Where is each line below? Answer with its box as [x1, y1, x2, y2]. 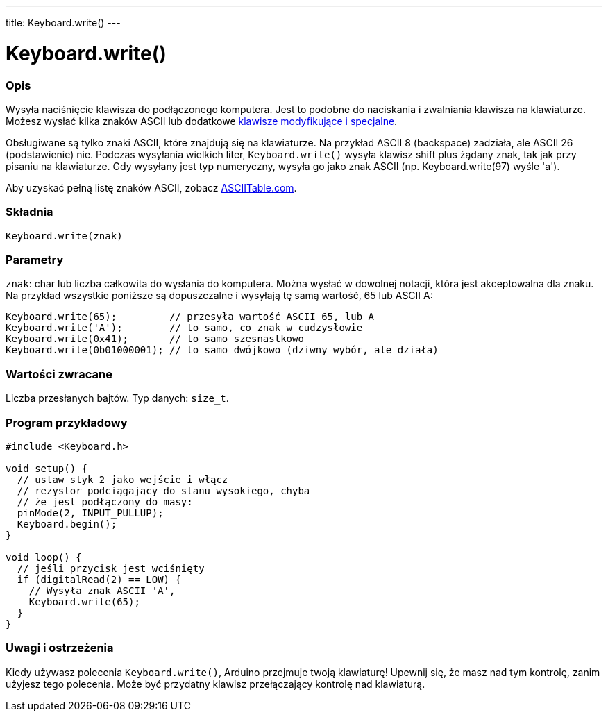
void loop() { [6, 551, 82, 563]
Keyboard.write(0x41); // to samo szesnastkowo [6, 333, 304, 345]
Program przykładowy [6, 415, 128, 430]
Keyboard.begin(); [17, 518, 117, 530]
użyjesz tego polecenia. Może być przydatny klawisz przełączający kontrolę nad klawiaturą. [6, 677, 425, 690]
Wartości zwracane [6, 366, 112, 381]
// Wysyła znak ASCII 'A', [28, 584, 176, 596]
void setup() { [6, 462, 88, 474]
